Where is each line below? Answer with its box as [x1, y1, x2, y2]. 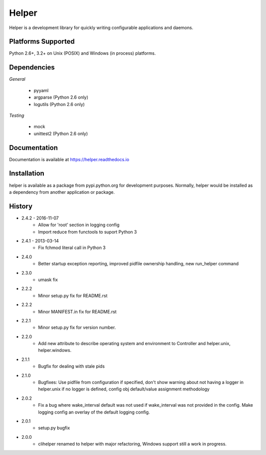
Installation [9, 169, 44, 177]
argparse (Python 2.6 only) [33, 94, 89, 101]
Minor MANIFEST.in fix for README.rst [38, 309, 117, 315]
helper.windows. [38, 348, 71, 353]
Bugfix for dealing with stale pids [38, 363, 105, 369]
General [9, 76, 26, 82]
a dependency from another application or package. [9, 189, 115, 195]
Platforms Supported [9, 37, 75, 46]
